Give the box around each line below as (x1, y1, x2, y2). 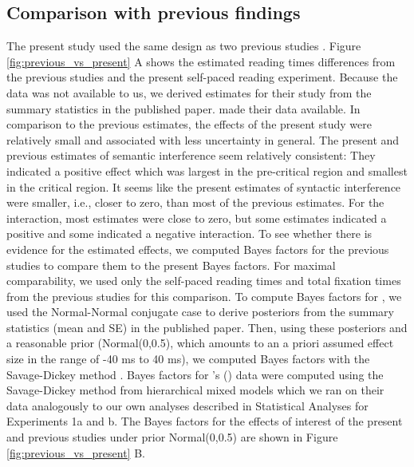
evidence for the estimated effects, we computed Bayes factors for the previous (6, 240, 389, 257)
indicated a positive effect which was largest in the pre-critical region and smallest (6, 162, 408, 179)
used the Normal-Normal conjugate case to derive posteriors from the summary (6, 303, 394, 320)
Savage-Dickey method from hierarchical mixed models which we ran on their (6, 382, 384, 398)
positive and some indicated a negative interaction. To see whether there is (6, 225, 373, 242)
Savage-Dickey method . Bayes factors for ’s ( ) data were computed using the (6, 366, 384, 382)
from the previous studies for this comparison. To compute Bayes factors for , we (6, 287, 402, 304)
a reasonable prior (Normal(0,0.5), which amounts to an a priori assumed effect (6, 334, 394, 351)
